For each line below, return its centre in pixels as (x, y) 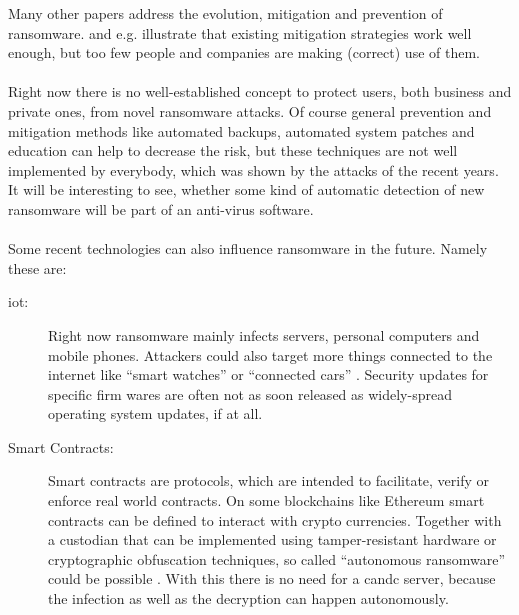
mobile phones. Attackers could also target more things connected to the (270, 354)
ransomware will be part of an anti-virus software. (161, 208)
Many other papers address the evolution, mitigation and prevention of (225, 13)
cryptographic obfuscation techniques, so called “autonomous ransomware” (277, 558)
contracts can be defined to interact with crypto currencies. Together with (275, 519)
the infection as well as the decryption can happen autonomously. (248, 598)
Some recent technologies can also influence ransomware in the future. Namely (248, 248)
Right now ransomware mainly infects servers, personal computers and (264, 334)
